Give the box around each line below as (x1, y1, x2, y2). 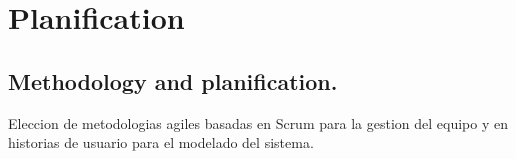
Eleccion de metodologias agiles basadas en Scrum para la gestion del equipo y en (8, 112, 508, 133)
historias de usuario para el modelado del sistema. (8, 132, 314, 153)
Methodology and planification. (8, 65, 338, 96)
